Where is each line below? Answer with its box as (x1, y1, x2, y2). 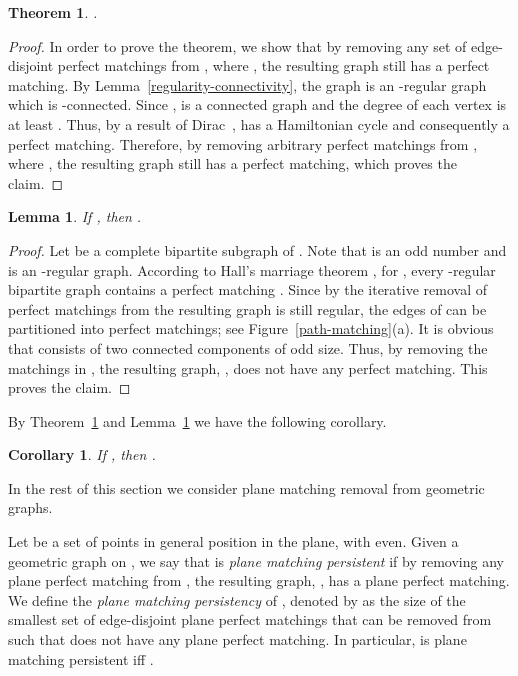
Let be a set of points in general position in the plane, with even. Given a (8, 531, 459, 552)
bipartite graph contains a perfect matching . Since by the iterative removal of (8, 279, 487, 300)
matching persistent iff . (8, 648, 154, 669)
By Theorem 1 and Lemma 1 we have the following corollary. (8, 410, 387, 431)
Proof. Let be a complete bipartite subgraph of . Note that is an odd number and (8, 239, 507, 260)
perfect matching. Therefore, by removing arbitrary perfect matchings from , (8, 133, 478, 154)
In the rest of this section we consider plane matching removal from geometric (8, 477, 485, 498)
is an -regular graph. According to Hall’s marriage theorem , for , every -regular (8, 259, 496, 280)
